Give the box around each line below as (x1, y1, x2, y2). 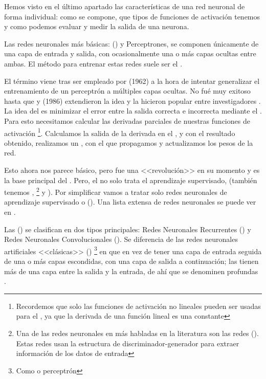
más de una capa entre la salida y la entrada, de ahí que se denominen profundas (4, 265, 258, 276)
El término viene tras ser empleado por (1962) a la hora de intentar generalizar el (4, 75, 260, 86)
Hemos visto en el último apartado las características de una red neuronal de (4, 1, 245, 11)
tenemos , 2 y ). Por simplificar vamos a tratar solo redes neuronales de (4, 185, 227, 197)
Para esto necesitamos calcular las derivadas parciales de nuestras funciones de (4, 115, 250, 126)
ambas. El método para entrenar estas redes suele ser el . (4, 58, 183, 69)
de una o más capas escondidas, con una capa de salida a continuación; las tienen (4, 256, 259, 266)
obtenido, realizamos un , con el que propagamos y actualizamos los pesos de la (4, 137, 253, 148)
